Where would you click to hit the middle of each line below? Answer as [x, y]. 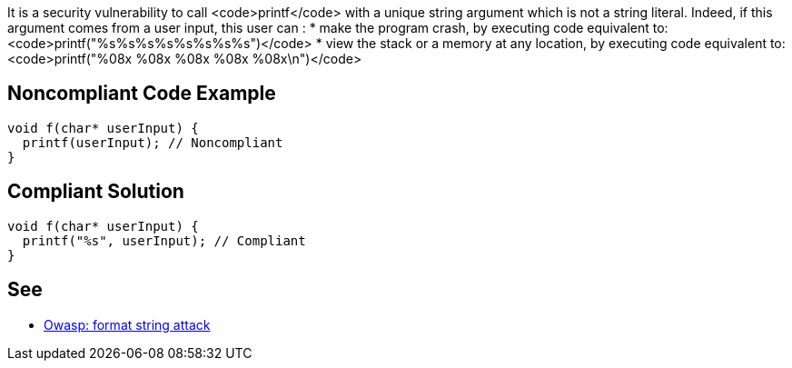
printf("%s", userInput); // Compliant [164, 240]
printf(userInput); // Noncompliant [153, 142]
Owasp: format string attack [127, 324]
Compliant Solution [96, 192]
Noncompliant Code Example [142, 94]
